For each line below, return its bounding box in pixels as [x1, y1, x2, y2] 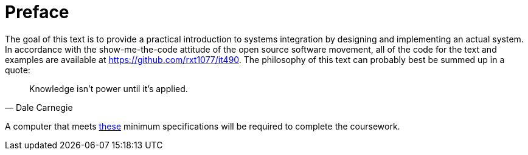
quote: [5, 64, 30, 75]
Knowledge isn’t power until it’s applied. [29, 83, 188, 94]
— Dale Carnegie [5, 102, 73, 113]
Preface [5, 2, 69, 22]
